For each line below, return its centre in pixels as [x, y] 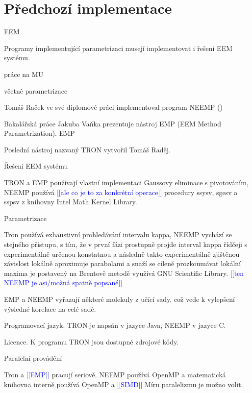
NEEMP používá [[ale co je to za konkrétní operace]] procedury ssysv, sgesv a [121, 192]
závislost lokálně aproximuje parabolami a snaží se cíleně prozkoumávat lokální [123, 263]
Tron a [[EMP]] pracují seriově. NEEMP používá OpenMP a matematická [115, 374]
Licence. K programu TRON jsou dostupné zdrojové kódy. [91, 341]
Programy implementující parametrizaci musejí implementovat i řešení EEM [118, 48]
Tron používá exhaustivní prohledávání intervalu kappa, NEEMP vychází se [118, 234]
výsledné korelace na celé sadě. [50, 308]
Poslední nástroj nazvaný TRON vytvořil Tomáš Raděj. [88, 149]
